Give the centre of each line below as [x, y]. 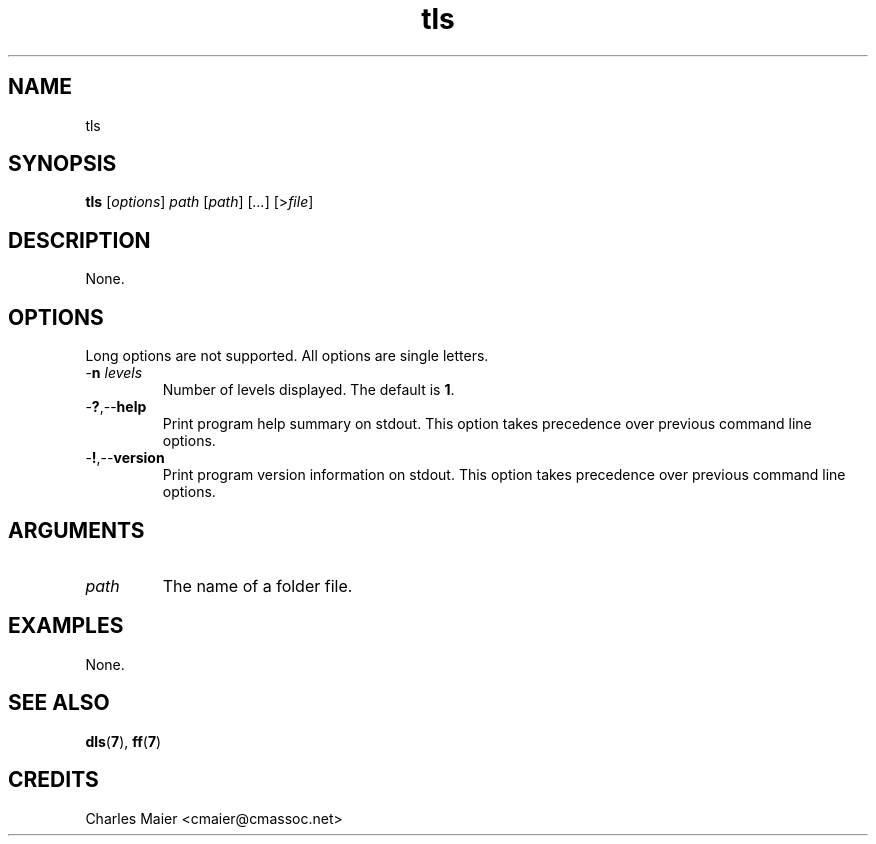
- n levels [114, 373]
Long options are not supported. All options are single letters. [287, 356]
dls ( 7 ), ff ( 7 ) [123, 741]
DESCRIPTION [79, 240]
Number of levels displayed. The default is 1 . [308, 390]
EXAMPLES [66, 626]
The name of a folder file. [257, 585]
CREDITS [53, 780]
